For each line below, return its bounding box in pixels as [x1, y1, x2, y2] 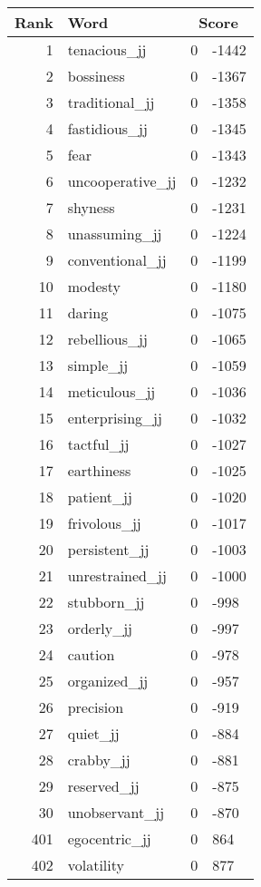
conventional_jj [67, 249, 167, 270]
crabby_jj [67, 749, 130, 770]
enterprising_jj [67, 407, 162, 428]
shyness [67, 197, 115, 218]
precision [67, 697, 124, 717]
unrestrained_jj [67, 565, 167, 586]
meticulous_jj [67, 381, 156, 402]
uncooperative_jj [67, 171, 177, 191]
